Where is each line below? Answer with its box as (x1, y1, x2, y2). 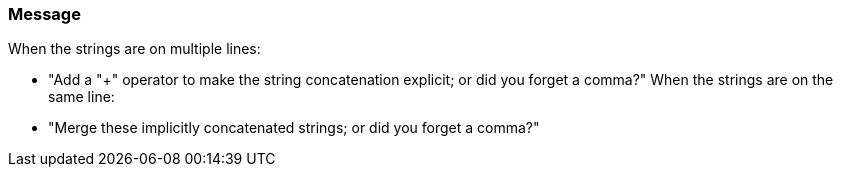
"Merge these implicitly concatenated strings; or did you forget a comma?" (48, 119, 540, 137)
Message (8, 4, 81, 24)
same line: (48, 88, 115, 106)
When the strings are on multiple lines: (8, 40, 261, 58)
